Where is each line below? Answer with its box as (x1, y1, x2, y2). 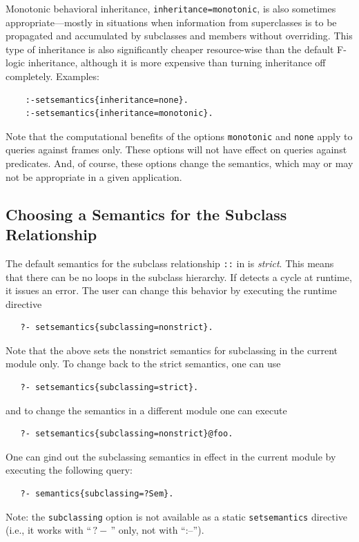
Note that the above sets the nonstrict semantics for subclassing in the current (6, 342, 338, 357)
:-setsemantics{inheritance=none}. (25, 95, 188, 105)
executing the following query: (6, 463, 133, 477)
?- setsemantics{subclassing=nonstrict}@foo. (20, 429, 233, 439)
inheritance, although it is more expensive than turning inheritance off (28, 55, 326, 70)
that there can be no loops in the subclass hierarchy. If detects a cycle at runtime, (6, 269, 352, 284)
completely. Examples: (6, 69, 99, 84)
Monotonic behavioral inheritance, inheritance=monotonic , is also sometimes (6, 1, 336, 15)
